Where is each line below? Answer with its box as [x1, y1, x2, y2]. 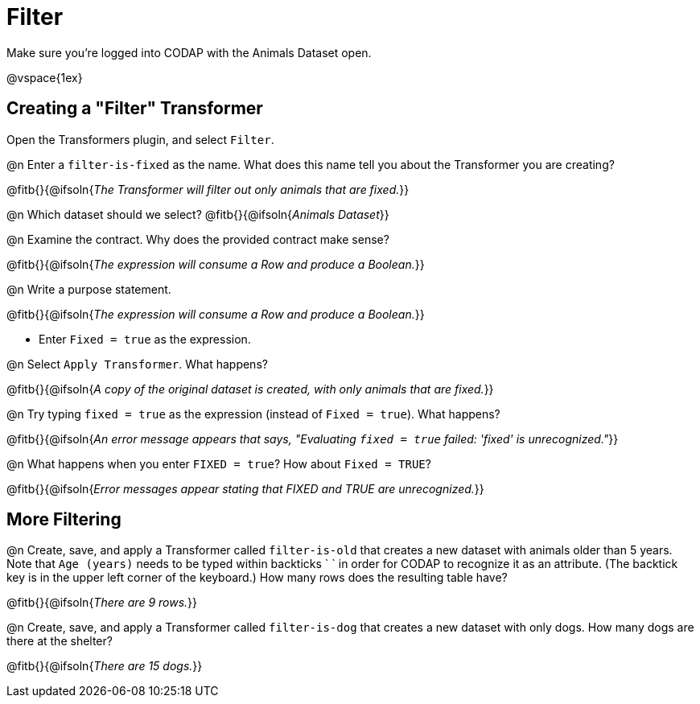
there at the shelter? [6, 634, 113, 648]
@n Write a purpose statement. [6, 282, 171, 296]
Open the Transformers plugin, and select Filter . [6, 132, 274, 146]
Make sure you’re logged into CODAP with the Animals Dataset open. [6, 45, 372, 60]
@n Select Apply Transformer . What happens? [6, 356, 268, 371]
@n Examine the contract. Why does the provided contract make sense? [6, 232, 389, 246]
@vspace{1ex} [6, 70, 83, 84]
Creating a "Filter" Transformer [6, 98, 263, 119]
